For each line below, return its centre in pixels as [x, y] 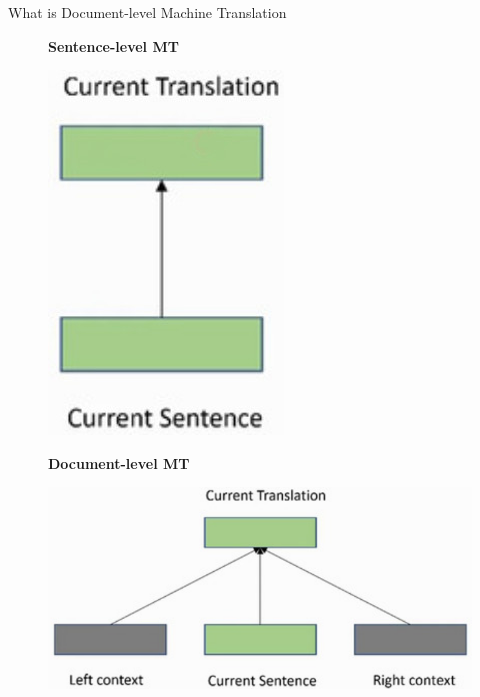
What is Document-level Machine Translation [147, 12]
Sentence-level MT [113, 45]
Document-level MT [119, 462]
